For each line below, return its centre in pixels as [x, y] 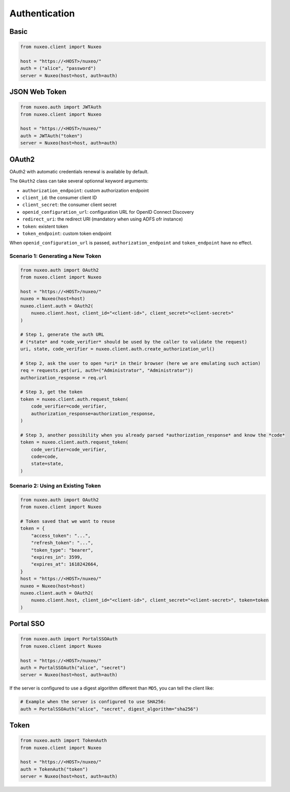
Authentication [42, 13]
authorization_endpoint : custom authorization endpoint [86, 190]
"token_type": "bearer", [62, 550]
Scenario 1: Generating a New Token [55, 256]
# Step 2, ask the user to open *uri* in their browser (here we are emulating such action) [140, 363]
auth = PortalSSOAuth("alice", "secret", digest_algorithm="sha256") [109, 709]
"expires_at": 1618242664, [65, 564]
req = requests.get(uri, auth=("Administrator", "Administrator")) [107, 371]
